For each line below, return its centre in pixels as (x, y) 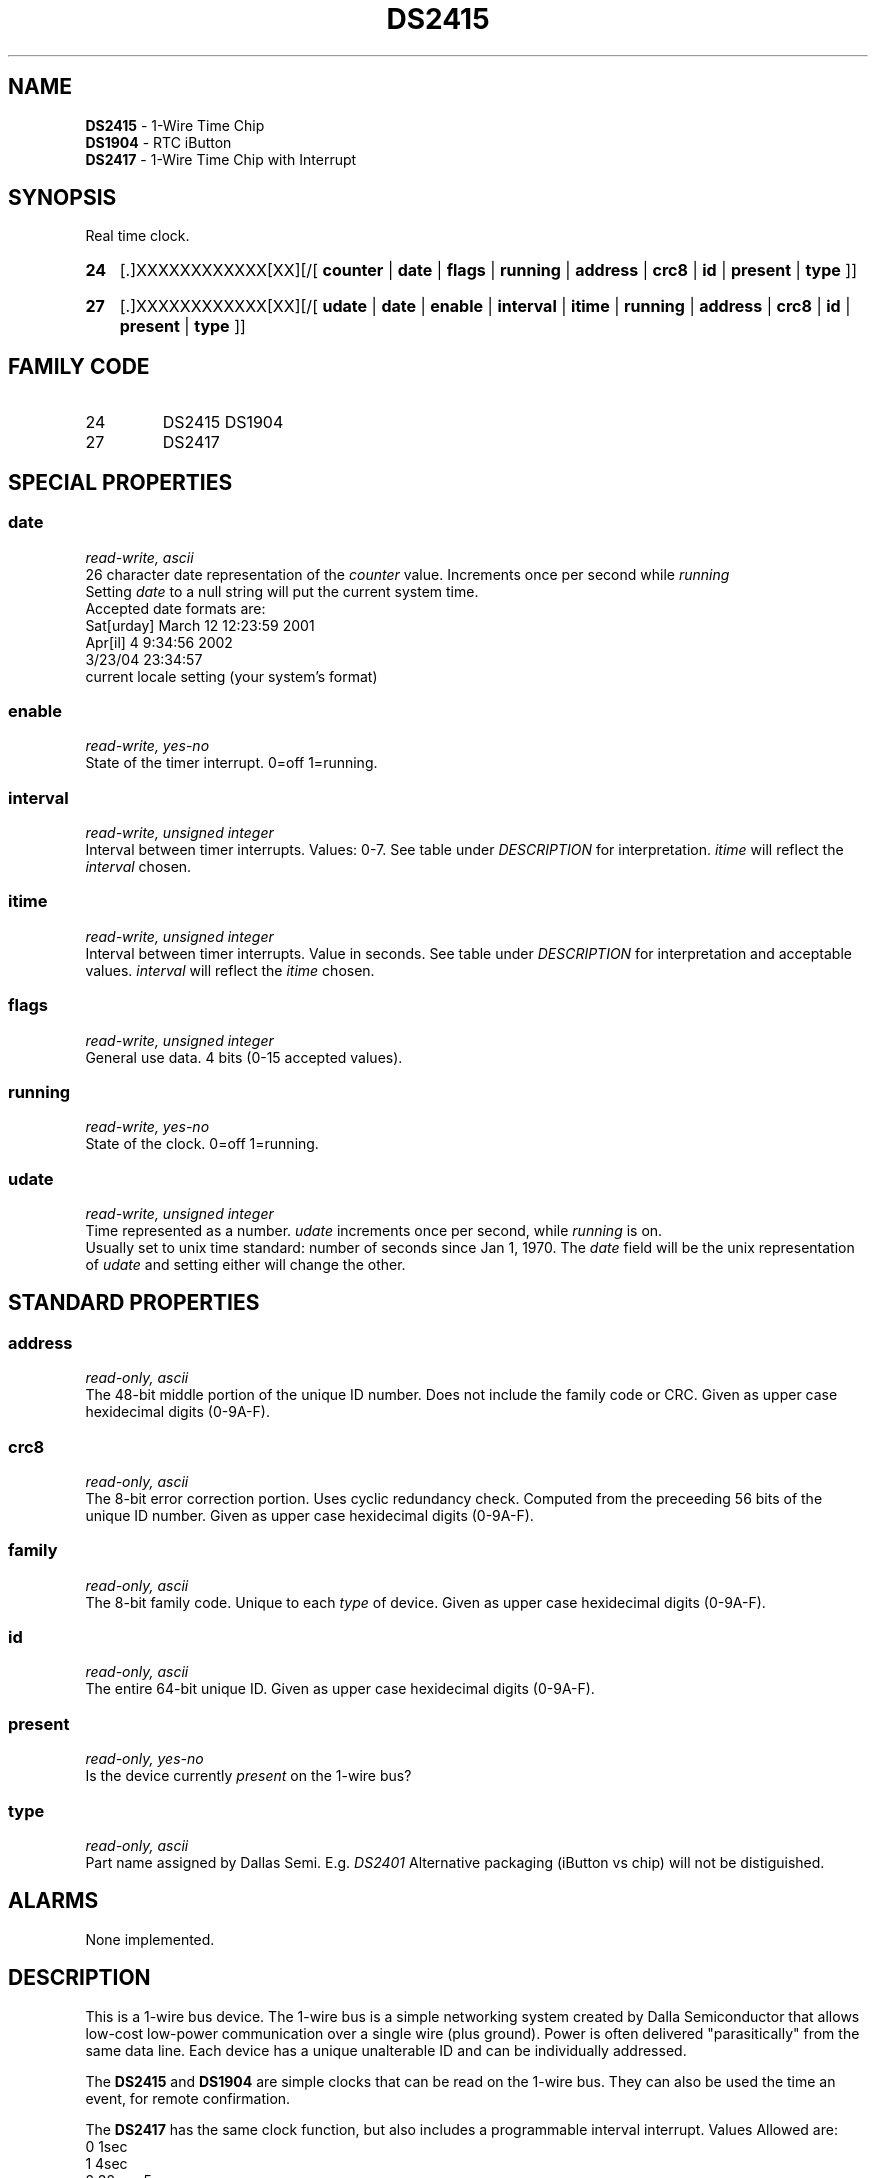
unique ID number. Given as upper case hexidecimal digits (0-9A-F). (309, 1515)
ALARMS (53, 1901)
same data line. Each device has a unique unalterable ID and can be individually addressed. (386, 2050)
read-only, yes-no (144, 1759)
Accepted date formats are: (175, 608)
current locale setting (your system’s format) (231, 676)
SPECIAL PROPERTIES (120, 482)
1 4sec (106, 2163)
